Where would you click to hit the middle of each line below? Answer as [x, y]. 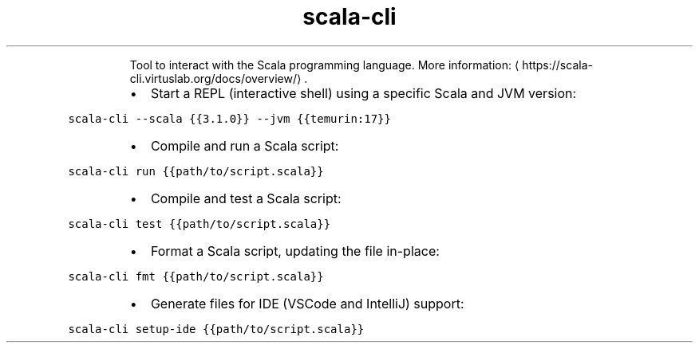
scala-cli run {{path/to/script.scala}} [196, 171]
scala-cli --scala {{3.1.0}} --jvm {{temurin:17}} [229, 118]
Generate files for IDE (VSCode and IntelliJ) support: [307, 303]
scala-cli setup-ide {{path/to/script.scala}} [216, 329]
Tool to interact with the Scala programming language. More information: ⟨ [324, 65]
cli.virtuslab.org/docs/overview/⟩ [215, 78]
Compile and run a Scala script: [245, 145]
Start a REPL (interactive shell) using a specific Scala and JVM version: [363, 93]
